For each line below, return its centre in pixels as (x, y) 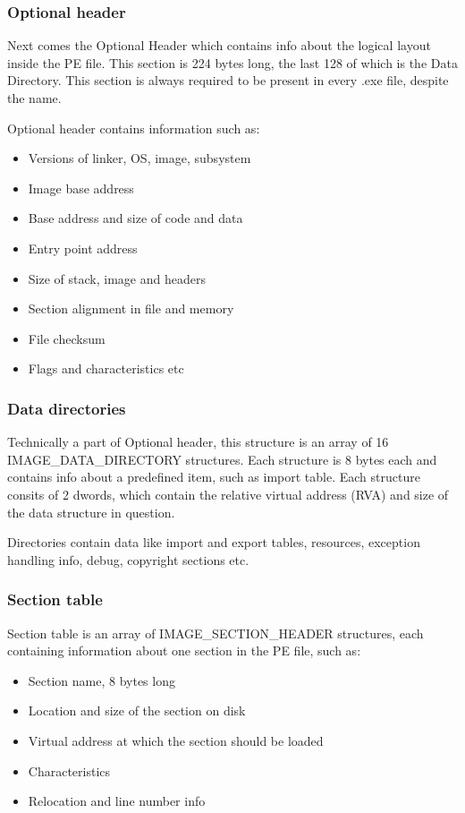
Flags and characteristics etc (106, 368)
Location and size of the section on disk (137, 710)
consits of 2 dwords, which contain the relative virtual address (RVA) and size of (228, 494)
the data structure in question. (91, 512)
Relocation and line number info (117, 801)
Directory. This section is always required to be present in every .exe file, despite (228, 80)
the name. (34, 98)
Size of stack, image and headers (117, 278)
